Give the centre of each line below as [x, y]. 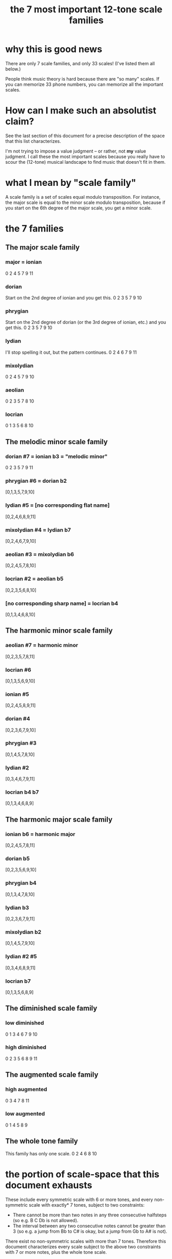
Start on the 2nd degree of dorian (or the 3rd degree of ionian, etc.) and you [86, 322]
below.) [13, 69]
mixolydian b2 [23, 932]
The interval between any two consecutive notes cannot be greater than [89, 1226]
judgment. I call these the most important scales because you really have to [85, 156]
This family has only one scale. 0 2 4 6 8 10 [51, 1153]
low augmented [25, 1114]
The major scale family [43, 247]
